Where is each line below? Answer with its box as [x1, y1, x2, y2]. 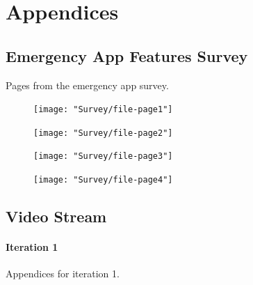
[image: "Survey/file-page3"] [33, 151, 173, 162]
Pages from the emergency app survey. [6, 77, 169, 92]
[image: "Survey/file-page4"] [33, 175, 173, 185]
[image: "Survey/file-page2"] [33, 128, 173, 138]
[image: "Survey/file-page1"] [33, 105, 173, 115]
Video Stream [6, 206, 107, 227]
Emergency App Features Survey [6, 45, 248, 66]
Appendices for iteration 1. [6, 266, 120, 281]
